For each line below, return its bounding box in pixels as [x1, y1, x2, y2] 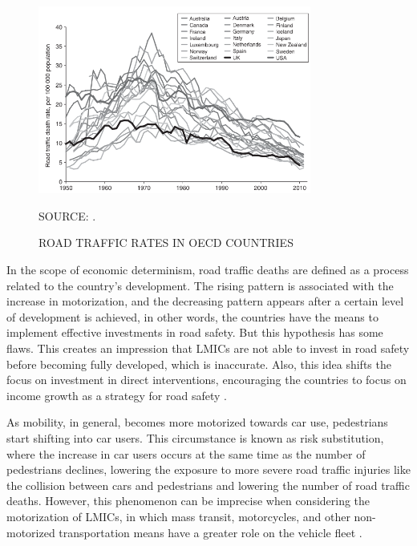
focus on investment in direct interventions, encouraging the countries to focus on [6, 371, 407, 388]
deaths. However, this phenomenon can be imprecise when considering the [6, 492, 370, 509]
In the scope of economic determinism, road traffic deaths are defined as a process [6, 261, 409, 278]
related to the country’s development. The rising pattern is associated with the [6, 277, 394, 293]
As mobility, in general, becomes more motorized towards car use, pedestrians [6, 414, 388, 431]
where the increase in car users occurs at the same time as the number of [6, 445, 366, 462]
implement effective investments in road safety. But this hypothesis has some [6, 324, 383, 341]
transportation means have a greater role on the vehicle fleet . [59, 524, 362, 540]
